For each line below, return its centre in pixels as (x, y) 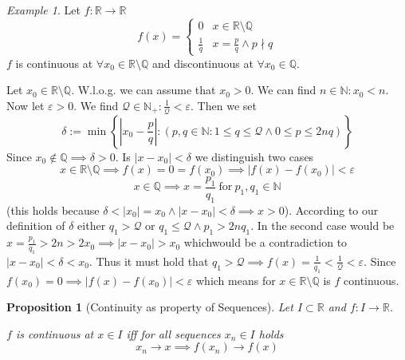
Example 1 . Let (43, 10)
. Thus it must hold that (149, 261)
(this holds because (53, 210)
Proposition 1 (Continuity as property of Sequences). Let (150, 307)
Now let (26, 105)
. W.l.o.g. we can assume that (144, 90)
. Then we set (224, 105)
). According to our (331, 210)
